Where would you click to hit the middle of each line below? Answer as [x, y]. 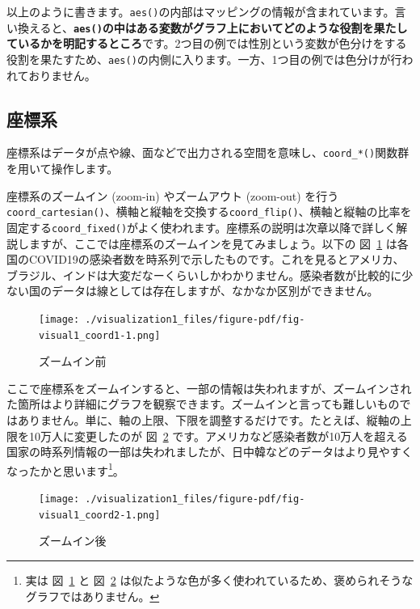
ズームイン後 [73, 541]
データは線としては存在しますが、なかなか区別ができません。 [215, 291]
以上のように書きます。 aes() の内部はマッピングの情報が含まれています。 [201, 11]
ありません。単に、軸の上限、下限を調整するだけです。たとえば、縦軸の [209, 419]
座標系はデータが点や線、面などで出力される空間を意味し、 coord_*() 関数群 [208, 152]
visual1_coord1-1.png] [100, 335]
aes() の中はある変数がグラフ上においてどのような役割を [224, 27]
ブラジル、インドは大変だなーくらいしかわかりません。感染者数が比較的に [204, 275]
